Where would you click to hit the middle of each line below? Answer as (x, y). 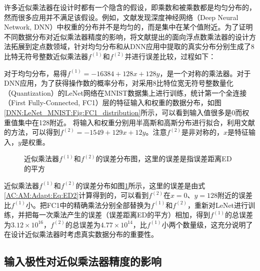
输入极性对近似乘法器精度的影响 (83, 261)
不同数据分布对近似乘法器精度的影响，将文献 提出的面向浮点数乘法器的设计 (126, 36)
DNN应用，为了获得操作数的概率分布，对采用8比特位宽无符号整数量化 (119, 83)
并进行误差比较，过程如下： (170, 56)
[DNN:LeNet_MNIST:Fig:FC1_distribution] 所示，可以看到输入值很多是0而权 (127, 112)
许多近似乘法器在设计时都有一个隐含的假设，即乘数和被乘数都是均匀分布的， (130, 7)
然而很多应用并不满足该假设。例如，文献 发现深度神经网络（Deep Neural (121, 17)
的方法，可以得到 (32, 132)
